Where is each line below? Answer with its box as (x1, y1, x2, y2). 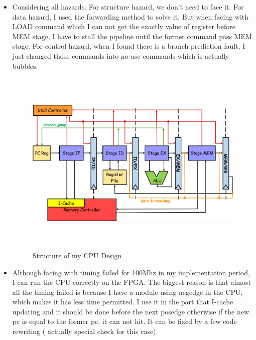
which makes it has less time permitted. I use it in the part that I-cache (12, 296, 233, 307)
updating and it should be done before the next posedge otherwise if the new (12, 306, 249, 316)
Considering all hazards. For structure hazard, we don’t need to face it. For (12, 2, 244, 12)
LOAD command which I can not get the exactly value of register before (12, 21, 236, 32)
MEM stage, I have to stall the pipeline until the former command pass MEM (12, 31, 252, 41)
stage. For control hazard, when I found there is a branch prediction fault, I (12, 41, 245, 51)
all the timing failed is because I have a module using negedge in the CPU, (12, 286, 243, 297)
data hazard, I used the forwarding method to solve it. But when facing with (12, 11, 249, 22)
